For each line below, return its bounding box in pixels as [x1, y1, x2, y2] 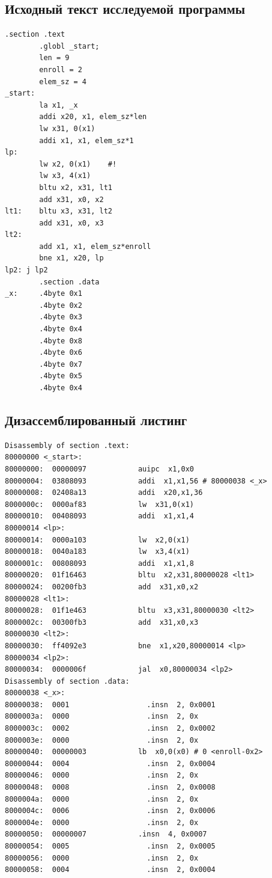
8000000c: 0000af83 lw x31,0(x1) [5, 500, 194, 509]
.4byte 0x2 [39, 301, 82, 310]
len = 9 [39, 54, 70, 63]
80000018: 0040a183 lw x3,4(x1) [5, 547, 190, 556]
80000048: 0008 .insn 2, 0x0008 [5, 783, 216, 792]
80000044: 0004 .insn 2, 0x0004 [5, 759, 216, 768]
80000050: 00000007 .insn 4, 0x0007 [5, 830, 207, 839]
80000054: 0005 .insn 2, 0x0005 [5, 842, 216, 850]
